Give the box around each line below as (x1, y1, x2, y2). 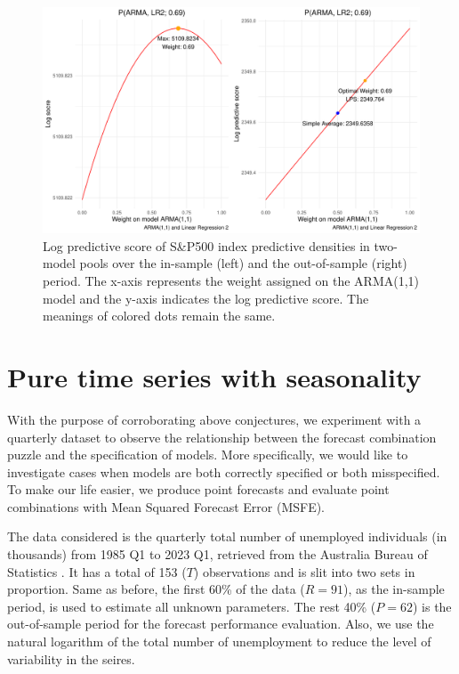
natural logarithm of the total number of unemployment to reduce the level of (7, 632, 431, 651)
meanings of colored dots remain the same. (43, 306, 276, 325)
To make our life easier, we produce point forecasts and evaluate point (7, 480, 390, 499)
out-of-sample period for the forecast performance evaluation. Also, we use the (7, 614, 434, 633)
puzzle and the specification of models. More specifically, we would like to (7, 445, 408, 464)
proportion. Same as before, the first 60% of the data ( (7, 580, 305, 598)
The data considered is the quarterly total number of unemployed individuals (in (7, 527, 447, 546)
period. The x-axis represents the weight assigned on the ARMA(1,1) (43, 272, 420, 290)
